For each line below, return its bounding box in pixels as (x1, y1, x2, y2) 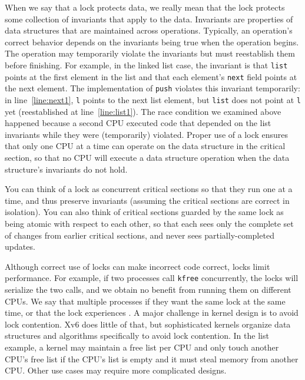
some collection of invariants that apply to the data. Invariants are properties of (5, 12, 293, 25)
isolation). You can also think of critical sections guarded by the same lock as (5, 206, 284, 218)
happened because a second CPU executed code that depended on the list (5, 117, 271, 129)
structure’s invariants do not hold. (5, 163, 128, 175)
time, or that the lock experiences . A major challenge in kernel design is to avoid (5, 306, 299, 319)
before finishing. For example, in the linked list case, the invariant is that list (5, 58, 288, 71)
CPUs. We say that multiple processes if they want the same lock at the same (5, 295, 286, 307)
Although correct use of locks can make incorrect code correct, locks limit (5, 260, 270, 272)
